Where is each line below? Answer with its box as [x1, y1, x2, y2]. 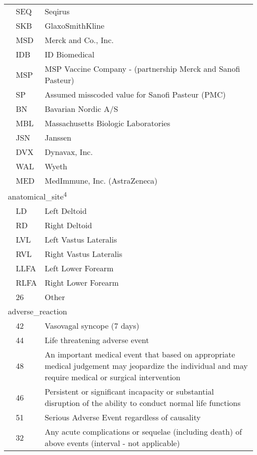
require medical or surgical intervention [44, 371, 180, 383]
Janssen [44, 132, 72, 143]
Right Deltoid [44, 219, 92, 231]
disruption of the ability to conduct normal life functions [44, 397, 241, 409]
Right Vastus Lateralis [44, 248, 123, 260]
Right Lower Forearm [44, 277, 119, 289]
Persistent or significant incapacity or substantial [44, 386, 214, 398]
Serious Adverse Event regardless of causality [44, 411, 201, 423]
